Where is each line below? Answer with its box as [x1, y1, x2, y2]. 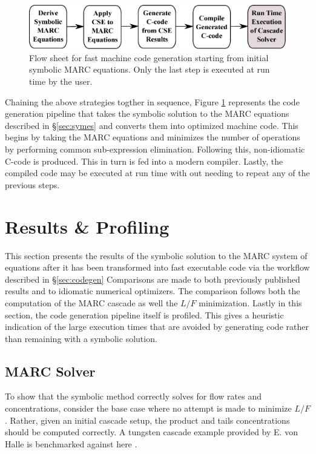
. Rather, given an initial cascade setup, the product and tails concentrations [5, 413, 290, 426]
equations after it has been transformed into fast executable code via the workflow [5, 261, 310, 274]
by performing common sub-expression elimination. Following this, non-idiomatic [5, 143, 305, 156]
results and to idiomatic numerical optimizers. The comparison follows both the [5, 285, 300, 297]
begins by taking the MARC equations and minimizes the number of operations [5, 131, 300, 143]
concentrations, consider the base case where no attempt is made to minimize [5, 402, 292, 415]
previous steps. [5, 178, 60, 191]
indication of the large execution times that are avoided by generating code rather [5, 320, 309, 333]
